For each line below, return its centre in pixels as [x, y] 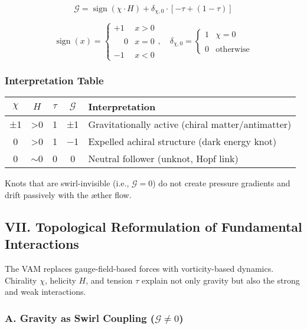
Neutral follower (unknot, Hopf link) [163, 159]
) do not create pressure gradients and [221, 183]
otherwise [233, 49]
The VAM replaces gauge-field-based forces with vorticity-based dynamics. [139, 269]
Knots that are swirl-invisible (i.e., [67, 183]
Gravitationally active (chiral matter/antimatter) [190, 124]
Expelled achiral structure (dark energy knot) [182, 142]
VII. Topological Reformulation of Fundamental [153, 226]
